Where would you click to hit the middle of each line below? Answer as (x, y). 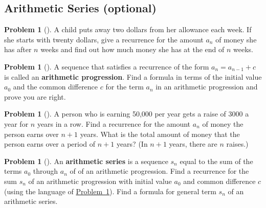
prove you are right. (35, 96)
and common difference (219, 181)
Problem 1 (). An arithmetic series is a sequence (86, 161)
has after (18, 49)
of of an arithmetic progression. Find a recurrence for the (159, 171)
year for (16, 123)
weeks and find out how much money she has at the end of (132, 49)
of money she (236, 39)
